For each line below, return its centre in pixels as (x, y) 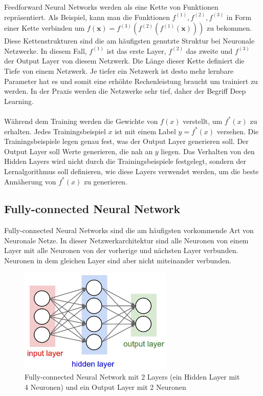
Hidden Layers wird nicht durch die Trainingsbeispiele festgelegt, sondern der (125, 161)
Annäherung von (30, 181)
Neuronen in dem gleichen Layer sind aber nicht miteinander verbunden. (118, 260)
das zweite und (209, 50)
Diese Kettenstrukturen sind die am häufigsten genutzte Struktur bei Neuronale (129, 41)
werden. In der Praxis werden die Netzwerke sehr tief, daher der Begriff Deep (125, 91)
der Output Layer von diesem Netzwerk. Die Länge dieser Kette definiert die (124, 61)
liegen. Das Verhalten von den (208, 151)
